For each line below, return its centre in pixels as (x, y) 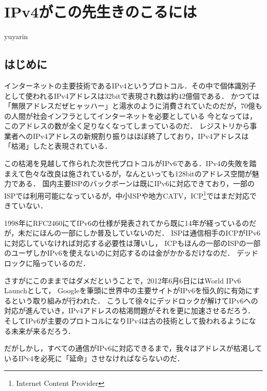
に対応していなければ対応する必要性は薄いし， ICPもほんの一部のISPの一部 (132, 243)
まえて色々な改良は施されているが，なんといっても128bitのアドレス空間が (128, 173)
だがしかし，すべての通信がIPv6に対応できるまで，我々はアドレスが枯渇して (133, 348)
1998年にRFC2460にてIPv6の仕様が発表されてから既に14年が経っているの (127, 223)
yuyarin (16, 36)
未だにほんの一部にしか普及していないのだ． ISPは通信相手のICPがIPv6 (139, 233)
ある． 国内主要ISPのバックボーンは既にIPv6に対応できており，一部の (136, 183)
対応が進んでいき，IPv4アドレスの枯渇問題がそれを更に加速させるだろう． (129, 310)
